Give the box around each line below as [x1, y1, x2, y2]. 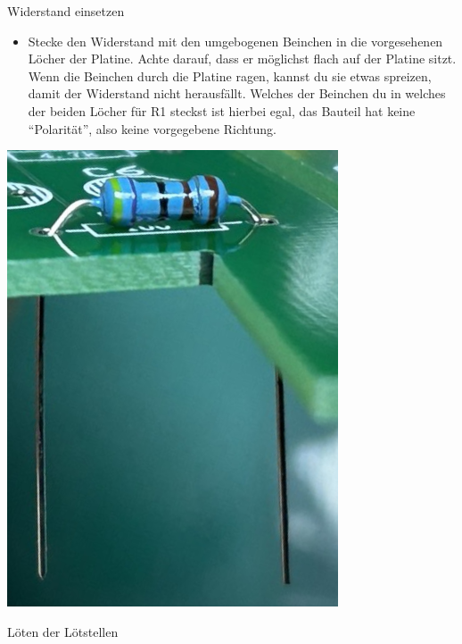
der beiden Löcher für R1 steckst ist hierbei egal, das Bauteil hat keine [28, 101, 416, 120]
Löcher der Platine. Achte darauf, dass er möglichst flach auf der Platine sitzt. [28, 49, 457, 68]
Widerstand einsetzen [7, 2, 125, 20]
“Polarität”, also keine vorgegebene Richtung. [28, 119, 277, 138]
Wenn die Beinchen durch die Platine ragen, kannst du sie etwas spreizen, [28, 66, 432, 85]
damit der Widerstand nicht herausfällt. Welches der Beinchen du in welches [28, 84, 446, 103]
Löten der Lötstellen [7, 622, 119, 640]
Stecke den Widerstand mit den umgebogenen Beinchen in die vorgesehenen [28, 31, 443, 50]
